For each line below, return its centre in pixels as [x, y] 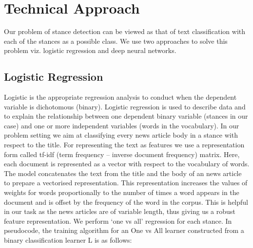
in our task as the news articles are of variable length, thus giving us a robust [120, 211]
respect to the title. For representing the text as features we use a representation [124, 145]
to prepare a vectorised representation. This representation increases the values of [126, 183]
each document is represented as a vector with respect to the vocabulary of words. [127, 164]
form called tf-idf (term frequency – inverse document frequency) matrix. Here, [122, 154]
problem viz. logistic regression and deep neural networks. [90, 50]
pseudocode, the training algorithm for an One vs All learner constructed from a [124, 230]
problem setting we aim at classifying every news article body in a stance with [121, 135]
